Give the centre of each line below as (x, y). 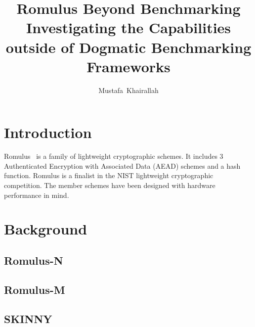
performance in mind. (37, 195)
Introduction (48, 132)
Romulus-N (34, 260)
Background (46, 229)
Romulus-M (35, 289)
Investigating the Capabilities (128, 27)
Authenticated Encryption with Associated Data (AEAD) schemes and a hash (122, 165)
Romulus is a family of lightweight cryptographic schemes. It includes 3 (114, 156)
